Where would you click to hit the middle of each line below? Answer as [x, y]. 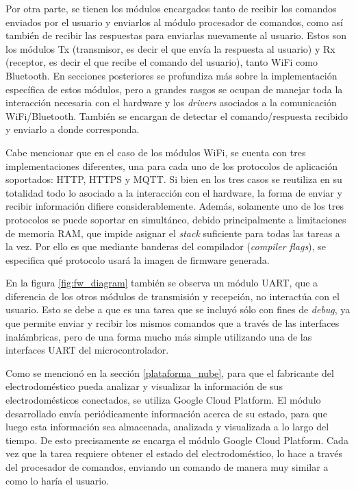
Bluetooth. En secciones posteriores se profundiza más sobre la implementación [171, 75]
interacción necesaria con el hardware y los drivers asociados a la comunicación [171, 102]
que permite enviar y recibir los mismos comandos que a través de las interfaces [173, 323]
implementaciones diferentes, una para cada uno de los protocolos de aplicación [171, 166]
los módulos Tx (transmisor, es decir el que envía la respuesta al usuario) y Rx [170, 48]
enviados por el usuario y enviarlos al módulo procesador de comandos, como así [174, 22]
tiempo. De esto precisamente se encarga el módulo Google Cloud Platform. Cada [177, 440]
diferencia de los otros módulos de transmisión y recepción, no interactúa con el [173, 296]
